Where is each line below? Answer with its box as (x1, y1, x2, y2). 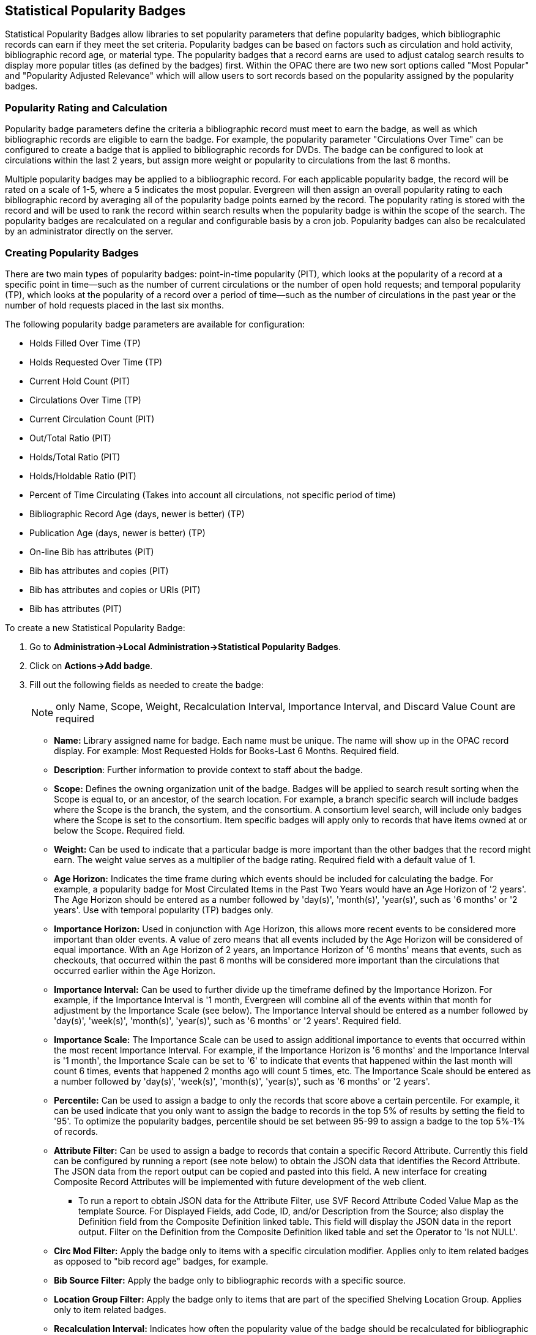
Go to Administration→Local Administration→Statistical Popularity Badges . (29, 641, 341, 652)
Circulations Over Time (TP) (29, 394, 141, 405)
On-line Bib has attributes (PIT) (29, 546, 154, 557)
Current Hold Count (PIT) (29, 375, 130, 386)
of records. (54, 1126, 99, 1137)
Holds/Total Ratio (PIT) (29, 451, 121, 462)
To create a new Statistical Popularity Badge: (5, 622, 185, 633)
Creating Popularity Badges (5, 246, 139, 259)
